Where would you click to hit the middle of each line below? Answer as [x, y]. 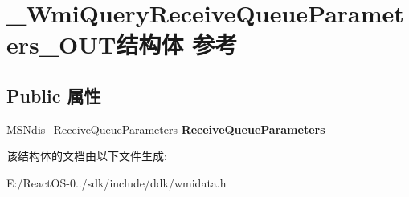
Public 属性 [54, 95]
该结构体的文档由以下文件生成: [87, 156]
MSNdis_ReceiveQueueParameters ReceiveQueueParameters [166, 129]
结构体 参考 [177, 44]
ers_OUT [61, 44]
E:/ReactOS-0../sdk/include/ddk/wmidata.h [117, 182]
